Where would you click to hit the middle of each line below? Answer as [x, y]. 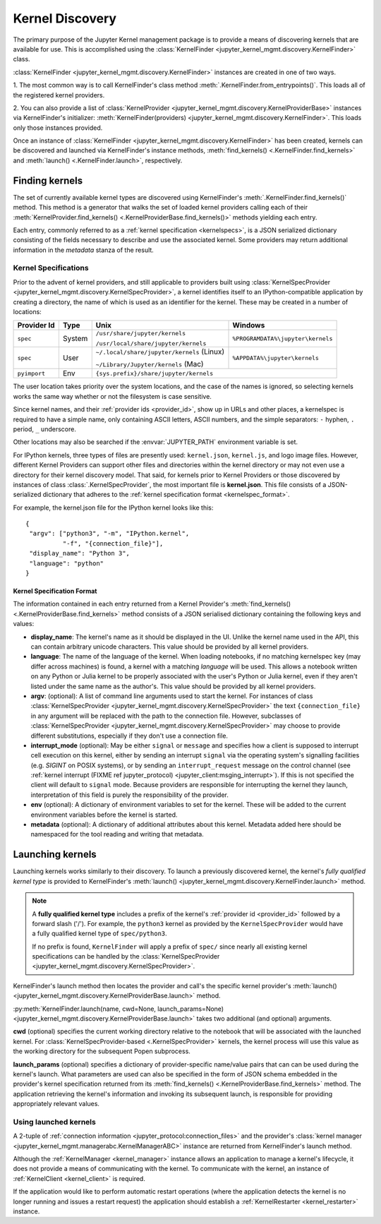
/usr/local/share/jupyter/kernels [151, 343]
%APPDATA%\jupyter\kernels [276, 358]
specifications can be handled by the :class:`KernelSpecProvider [126, 956]
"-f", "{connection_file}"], [113, 543]
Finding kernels [48, 180]
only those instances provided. [58, 128]
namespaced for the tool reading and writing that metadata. [117, 834]
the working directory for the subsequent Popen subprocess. [102, 1051]
